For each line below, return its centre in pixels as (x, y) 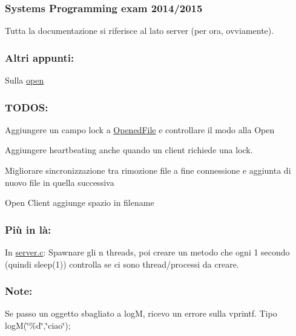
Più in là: (28, 229)
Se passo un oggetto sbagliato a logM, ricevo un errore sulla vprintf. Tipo (141, 313)
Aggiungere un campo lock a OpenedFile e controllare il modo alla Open (140, 129)
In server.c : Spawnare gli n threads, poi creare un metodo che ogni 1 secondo (147, 252)
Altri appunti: (40, 57)
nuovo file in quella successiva (60, 182)
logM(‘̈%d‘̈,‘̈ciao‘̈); (38, 325)
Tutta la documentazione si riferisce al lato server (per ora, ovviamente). (140, 31)
